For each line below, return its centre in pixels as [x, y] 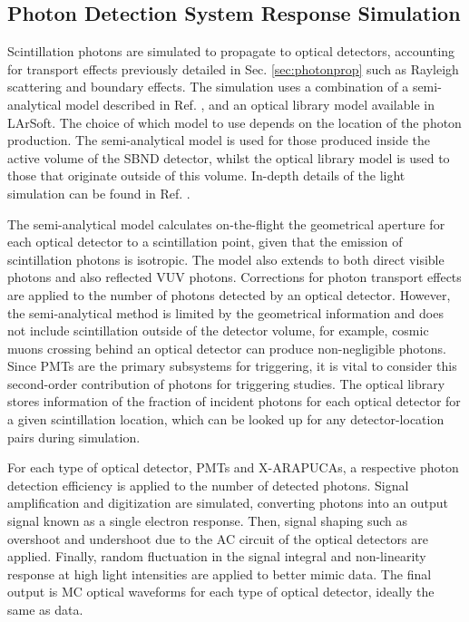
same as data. [45, 610]
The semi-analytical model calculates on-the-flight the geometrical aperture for [226, 224]
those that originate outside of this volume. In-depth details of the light [206, 175]
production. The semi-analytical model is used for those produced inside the [219, 140]
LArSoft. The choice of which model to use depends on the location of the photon [234, 122]
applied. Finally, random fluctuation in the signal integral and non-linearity [217, 556]
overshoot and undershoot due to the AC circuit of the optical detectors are [218, 538]
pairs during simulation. [74, 437]
